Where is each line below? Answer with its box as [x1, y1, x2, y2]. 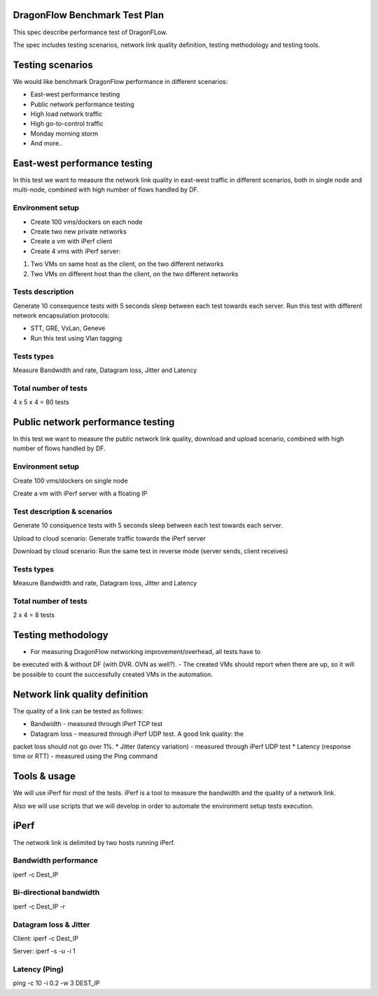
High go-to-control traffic [30, 120, 104, 128]
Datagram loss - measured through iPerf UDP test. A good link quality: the [30, 730, 244, 738]
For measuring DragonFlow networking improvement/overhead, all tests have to [30, 648, 261, 656]
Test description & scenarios [13, 506, 113, 516]
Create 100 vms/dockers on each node [30, 218, 143, 226]
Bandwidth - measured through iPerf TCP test [30, 720, 163, 728]
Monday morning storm [30, 129, 98, 138]
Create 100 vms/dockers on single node [13, 476, 129, 485]
